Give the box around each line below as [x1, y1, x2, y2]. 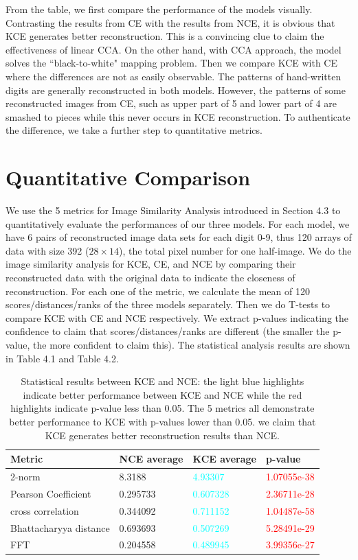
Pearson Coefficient [10, 486, 91, 500]
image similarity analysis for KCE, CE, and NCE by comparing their [5, 257, 296, 271]
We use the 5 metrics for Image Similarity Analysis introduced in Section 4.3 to [5, 203, 341, 218]
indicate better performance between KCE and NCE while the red [23, 387, 302, 401]
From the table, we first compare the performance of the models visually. [5, 2, 313, 16]
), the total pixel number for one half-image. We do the [118, 243, 352, 257]
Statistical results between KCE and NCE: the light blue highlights [21, 374, 304, 388]
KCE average [192, 452, 256, 466]
